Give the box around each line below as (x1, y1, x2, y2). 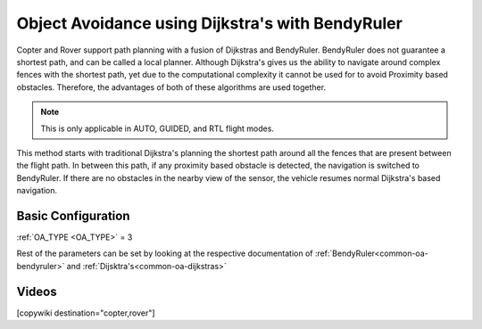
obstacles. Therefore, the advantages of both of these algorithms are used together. (16, 81, 326, 93)
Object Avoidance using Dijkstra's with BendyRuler (16, 13, 403, 33)
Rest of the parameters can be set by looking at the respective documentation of (16, 248, 313, 259)
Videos (16, 284, 57, 299)
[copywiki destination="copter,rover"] (16, 308, 155, 318)
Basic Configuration (16, 208, 130, 223)
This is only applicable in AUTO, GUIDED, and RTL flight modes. (40, 123, 274, 134)
